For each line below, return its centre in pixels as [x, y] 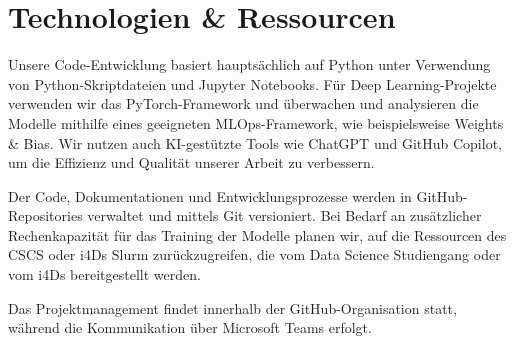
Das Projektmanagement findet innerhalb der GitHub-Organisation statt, [232, 307]
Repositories [45, 215]
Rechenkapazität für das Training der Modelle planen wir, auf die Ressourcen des [257, 234]
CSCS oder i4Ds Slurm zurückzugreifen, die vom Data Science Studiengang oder [254, 254]
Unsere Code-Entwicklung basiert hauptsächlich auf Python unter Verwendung [249, 64]
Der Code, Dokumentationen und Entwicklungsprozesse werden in [210, 195]
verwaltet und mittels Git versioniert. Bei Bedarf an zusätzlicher [284, 215]
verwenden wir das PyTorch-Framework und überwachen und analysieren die [243, 103]
